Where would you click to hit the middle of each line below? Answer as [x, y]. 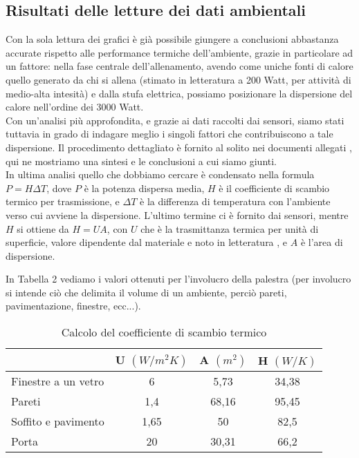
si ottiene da [43, 228]
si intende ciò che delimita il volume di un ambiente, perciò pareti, [146, 292]
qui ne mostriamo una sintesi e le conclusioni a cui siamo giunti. [141, 161]
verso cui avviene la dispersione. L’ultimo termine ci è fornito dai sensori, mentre [177, 214]
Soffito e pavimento [58, 421]
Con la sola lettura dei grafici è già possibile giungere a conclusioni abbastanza [172, 39]
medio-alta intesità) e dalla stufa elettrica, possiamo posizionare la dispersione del [179, 93]
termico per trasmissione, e [63, 201]
